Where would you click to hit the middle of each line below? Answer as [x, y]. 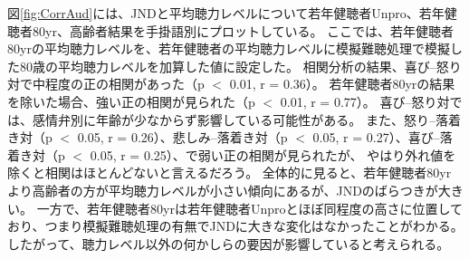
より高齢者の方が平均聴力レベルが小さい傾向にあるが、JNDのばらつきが [223, 190]
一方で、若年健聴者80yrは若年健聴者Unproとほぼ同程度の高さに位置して [250, 208]
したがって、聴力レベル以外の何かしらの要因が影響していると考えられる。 [229, 243]
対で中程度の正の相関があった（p [106, 84]
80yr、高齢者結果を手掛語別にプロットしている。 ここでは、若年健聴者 [243, 30]
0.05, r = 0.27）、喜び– [376, 137]
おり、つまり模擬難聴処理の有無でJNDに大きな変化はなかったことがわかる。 [235, 226]
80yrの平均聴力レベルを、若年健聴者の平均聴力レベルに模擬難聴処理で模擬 [229, 48]
